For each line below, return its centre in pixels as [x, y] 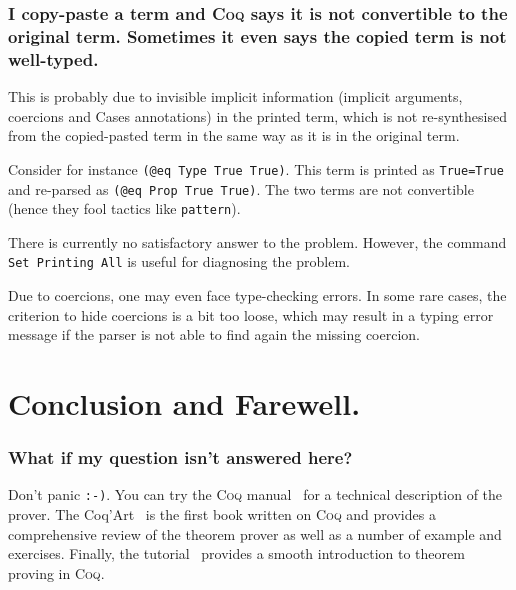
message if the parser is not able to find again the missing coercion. [214, 334]
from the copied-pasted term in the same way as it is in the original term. [234, 135]
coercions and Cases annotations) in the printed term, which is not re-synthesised [257, 115]
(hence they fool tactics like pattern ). [124, 208]
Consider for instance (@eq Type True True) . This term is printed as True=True [256, 168]
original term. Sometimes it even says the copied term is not [257, 35]
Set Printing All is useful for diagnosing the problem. [179, 261]
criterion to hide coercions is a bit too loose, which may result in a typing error [251, 314]
